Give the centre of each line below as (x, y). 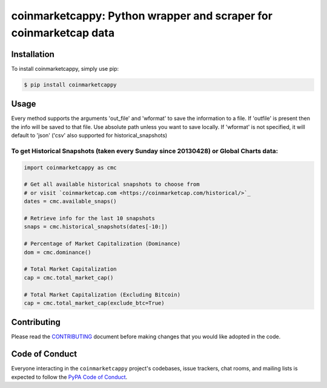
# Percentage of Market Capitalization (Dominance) (102, 244)
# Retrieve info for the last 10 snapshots (90, 219)
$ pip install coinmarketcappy (71, 84)
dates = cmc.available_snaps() (71, 202)
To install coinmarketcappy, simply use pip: (65, 68)
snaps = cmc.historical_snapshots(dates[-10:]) (96, 227)
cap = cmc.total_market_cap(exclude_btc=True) (94, 303)
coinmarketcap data (63, 33)
